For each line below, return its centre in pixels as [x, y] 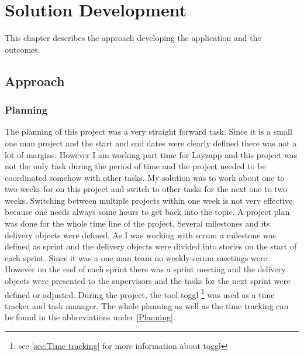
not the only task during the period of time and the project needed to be [135, 166]
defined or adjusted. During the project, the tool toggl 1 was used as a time [140, 293]
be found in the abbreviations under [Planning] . [90, 317]
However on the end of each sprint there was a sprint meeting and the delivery [145, 269]
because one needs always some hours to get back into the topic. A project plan [147, 212]
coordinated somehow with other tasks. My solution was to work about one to [145, 177]
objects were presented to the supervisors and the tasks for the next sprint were [148, 281]
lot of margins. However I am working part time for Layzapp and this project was [151, 154]
